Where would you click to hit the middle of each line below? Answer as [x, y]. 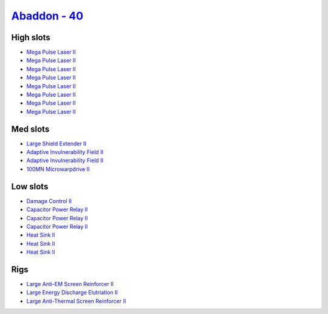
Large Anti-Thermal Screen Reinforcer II [76, 301]
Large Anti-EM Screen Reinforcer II [70, 284]
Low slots [30, 187]
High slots [31, 37]
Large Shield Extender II [56, 144]
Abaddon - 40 [47, 16]
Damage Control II [49, 201]
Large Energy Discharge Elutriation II [72, 293]
